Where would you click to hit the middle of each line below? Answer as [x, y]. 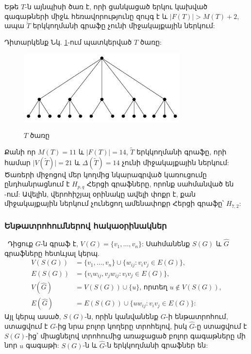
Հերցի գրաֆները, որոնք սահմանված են [160, 184]
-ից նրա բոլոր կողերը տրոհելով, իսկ [121, 326]
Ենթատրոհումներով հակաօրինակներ [86, 225]
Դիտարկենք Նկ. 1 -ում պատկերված [68, 42]
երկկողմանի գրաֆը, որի [182, 151]
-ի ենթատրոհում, [197, 316]
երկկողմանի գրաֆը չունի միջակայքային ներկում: [124, 25]
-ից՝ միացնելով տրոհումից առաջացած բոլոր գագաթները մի [136, 335]
